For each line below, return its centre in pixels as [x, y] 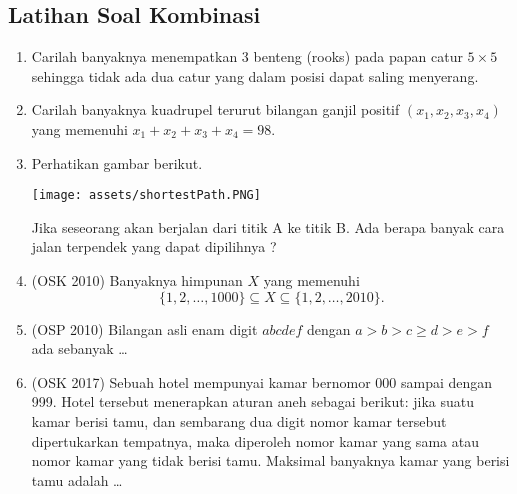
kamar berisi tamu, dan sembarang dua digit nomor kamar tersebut [239, 420]
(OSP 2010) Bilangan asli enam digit [144, 328]
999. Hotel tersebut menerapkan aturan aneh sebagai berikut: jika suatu [252, 401]
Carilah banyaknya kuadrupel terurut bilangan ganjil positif [215, 109]
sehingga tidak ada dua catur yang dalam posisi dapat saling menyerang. [255, 75]
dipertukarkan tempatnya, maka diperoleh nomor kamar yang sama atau [255, 440]
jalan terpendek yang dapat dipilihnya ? [154, 246]
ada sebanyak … [79, 348]
